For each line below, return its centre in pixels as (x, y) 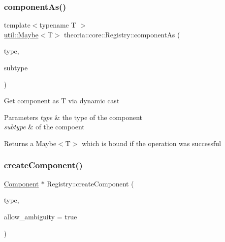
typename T (58, 25)
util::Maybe (21, 34)
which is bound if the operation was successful (151, 143)
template (17, 25)
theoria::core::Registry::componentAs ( (122, 34)
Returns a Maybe (30, 143)
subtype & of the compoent (44, 127)
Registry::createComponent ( (90, 183)
